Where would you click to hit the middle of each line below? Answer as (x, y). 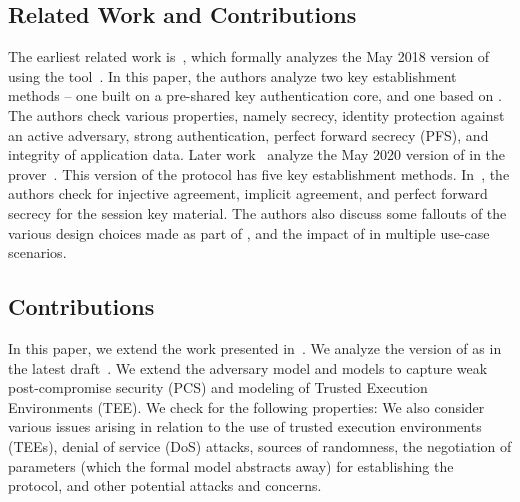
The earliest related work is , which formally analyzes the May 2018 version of (249, 56)
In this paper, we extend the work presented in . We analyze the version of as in (255, 347)
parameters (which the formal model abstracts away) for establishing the (231, 465)
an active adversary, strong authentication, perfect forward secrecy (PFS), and (248, 134)
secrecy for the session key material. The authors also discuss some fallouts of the (257, 212)
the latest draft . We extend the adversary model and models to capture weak (248, 367)
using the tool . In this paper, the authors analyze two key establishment (232, 75)
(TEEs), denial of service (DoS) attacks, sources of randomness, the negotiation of (260, 445)
